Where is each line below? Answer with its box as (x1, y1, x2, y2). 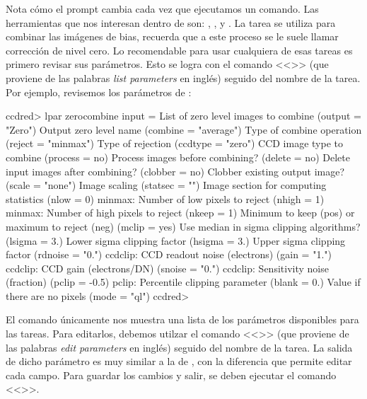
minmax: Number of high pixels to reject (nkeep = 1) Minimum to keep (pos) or (6, 205, 355, 220)
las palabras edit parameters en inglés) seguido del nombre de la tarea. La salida (6, 340, 353, 354)
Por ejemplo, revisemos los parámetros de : (6, 84, 192, 99)
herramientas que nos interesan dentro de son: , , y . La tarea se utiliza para (6, 15, 336, 30)
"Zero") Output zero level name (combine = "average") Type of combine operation (6, 122, 362, 137)
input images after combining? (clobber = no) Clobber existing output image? (6, 163, 345, 178)
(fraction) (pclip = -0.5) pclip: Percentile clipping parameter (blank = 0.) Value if (6, 274, 361, 289)
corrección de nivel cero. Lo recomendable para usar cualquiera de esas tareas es (6, 42, 353, 57)
